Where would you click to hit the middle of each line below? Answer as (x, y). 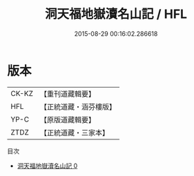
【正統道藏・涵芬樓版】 (78, 106)
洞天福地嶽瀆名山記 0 (47, 166)
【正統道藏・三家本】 (74, 133)
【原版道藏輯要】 (67, 119)
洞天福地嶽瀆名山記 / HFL (116, 14)
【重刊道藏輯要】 (67, 94)
